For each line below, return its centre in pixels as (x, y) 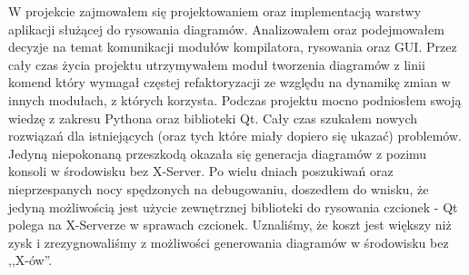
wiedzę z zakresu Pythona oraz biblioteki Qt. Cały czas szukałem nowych (213, 118)
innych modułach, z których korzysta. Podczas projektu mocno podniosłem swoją (235, 99)
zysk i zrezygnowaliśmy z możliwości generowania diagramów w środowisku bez (229, 242)
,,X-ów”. (30, 260)
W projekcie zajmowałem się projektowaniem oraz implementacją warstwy (215, 11)
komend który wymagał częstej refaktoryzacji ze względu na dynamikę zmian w (230, 82)
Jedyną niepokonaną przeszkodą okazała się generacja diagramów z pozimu (218, 153)
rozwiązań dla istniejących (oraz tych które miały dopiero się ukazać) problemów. (235, 136)
